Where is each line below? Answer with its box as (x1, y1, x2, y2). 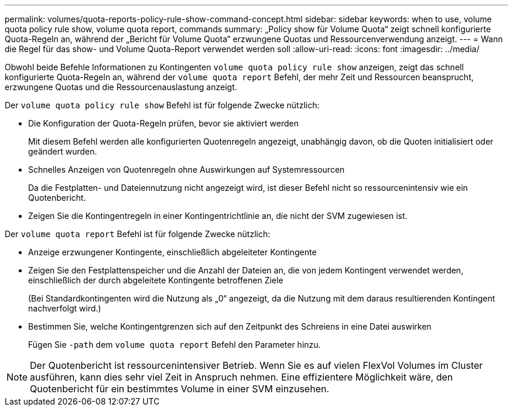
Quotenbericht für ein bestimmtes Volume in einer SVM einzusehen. (30, 383, 330, 395)
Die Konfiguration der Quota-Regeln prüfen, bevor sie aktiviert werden (28, 118, 299, 128)
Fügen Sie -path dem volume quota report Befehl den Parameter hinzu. (28, 340, 321, 350)
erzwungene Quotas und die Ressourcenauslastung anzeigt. (5, 82, 237, 92)
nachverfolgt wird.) (28, 303, 101, 313)
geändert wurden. (28, 146, 97, 156)
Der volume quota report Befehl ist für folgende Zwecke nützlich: (5, 229, 271, 239)
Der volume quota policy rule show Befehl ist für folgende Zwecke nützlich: (5, 100, 320, 110)
